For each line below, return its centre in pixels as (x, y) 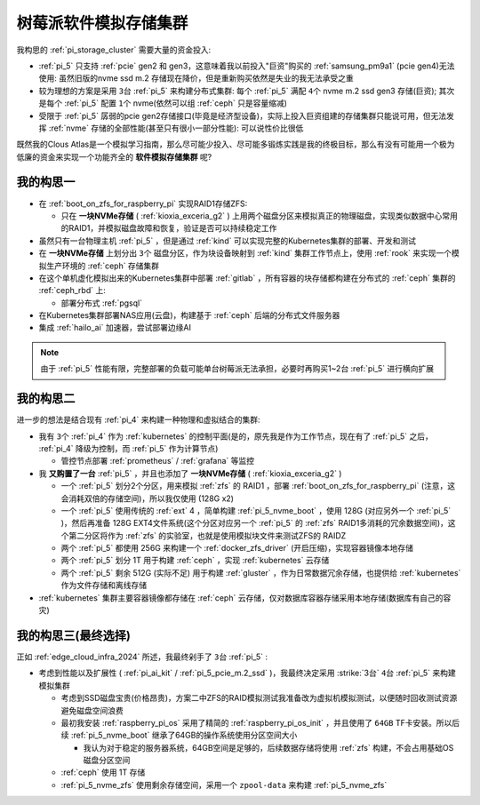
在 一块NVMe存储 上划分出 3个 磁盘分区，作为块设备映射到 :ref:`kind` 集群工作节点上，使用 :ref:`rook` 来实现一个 (245, 253)
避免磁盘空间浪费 (92, 710)
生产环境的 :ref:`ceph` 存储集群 (103, 266)
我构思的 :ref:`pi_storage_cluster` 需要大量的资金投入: (114, 50)
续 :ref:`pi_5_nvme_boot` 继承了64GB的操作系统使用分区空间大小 (179, 735)
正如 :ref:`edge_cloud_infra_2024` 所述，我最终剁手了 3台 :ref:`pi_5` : (142, 657)
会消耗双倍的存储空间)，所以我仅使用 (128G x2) (148, 498)
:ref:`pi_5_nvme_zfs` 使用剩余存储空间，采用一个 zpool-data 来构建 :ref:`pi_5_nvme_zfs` (224, 785)
